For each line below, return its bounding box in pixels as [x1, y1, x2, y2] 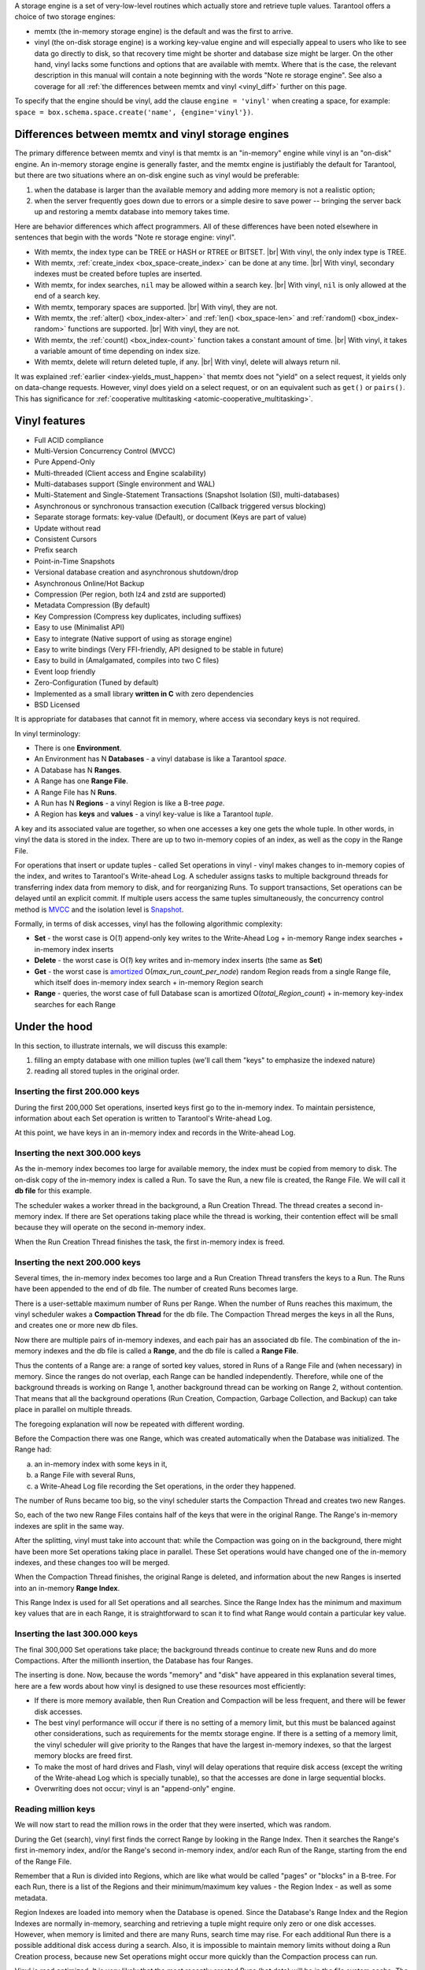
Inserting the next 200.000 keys [14, 1257, 141, 1268]
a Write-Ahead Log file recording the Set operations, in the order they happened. [34, 1481, 297, 1491]
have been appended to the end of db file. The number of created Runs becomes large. [14, 1284, 298, 1294]
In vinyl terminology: [14, 729, 81, 738]
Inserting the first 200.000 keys [14, 1086, 140, 1097]
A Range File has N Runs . [34, 787, 117, 797]
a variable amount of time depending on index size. [34, 347, 201, 356]
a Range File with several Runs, [34, 1470, 135, 1480]
